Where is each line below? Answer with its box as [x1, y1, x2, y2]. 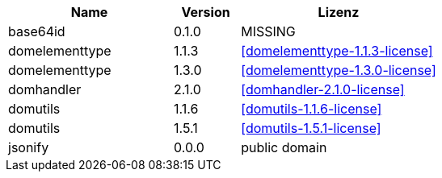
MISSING [241, 23, 296, 39]
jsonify [8, 139, 49, 155]
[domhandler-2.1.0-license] [241, 81, 405, 97]
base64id [8, 23, 65, 39]
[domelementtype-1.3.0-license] [241, 62, 436, 78]
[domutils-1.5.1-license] [241, 120, 381, 136]
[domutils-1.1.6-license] [241, 101, 382, 117]
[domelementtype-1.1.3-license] [241, 43, 433, 59]
